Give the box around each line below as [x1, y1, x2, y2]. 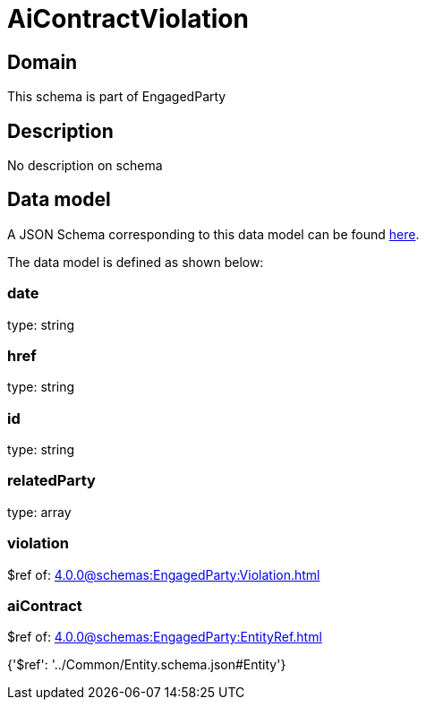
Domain [7, 50, 78, 73]
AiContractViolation [7, 4, 249, 34]
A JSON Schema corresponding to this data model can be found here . [7, 226, 420, 242]
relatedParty [7, 471, 96, 490]
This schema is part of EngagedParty [7, 89, 226, 105]
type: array [7, 504, 72, 520]
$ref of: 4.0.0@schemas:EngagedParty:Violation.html [7, 566, 320, 582]
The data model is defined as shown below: [7, 254, 264, 270]
